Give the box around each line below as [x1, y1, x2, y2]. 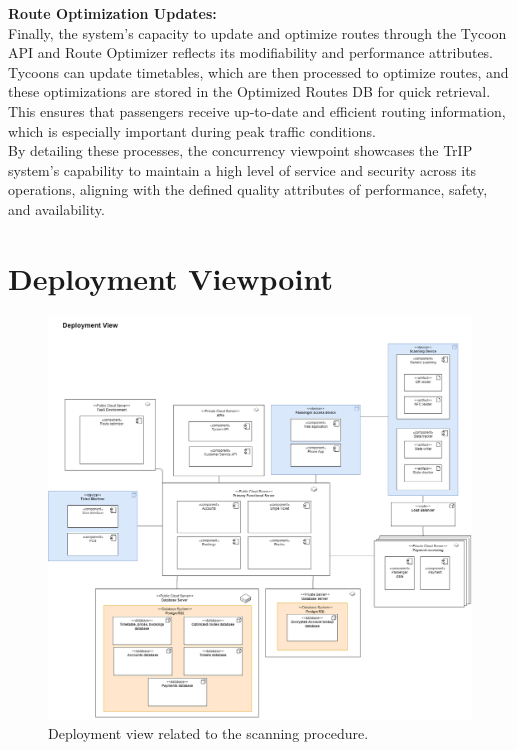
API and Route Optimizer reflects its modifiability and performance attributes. [8, 42, 494, 63]
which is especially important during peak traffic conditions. [8, 120, 376, 141]
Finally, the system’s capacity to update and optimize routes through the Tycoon [8, 22, 507, 43]
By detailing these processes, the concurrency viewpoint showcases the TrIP [8, 140, 473, 161]
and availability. [8, 198, 105, 219]
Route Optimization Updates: [8, 3, 217, 23]
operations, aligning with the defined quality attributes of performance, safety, [8, 179, 488, 200]
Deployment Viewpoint [8, 257, 333, 298]
